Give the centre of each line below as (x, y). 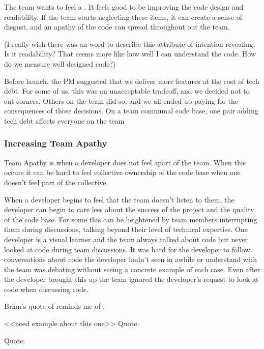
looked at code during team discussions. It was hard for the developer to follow (127, 249)
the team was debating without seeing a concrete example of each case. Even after (132, 269)
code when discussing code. (46, 289)
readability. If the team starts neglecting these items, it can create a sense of (123, 17)
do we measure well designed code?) (60, 63)
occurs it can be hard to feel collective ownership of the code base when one (122, 172)
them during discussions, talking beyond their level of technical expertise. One (126, 229)
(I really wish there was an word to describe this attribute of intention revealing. (130, 43)
